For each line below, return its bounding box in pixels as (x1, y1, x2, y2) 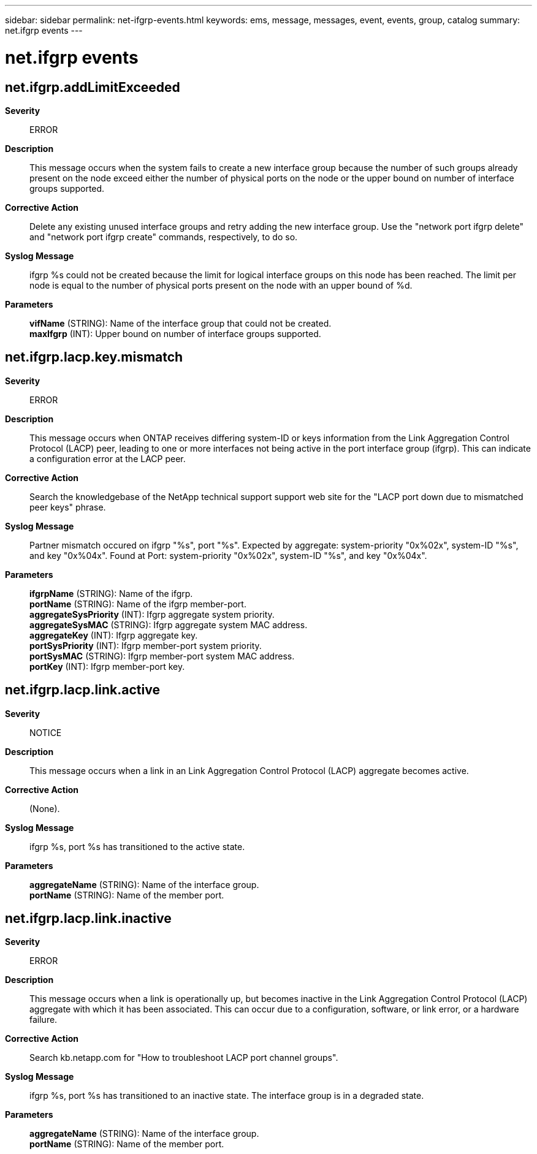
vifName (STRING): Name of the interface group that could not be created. (29, 317, 332, 328)
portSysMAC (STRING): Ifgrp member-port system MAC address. (29, 650, 295, 661)
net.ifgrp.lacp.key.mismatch (5, 349, 183, 365)
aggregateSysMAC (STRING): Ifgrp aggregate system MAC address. (29, 619, 308, 630)
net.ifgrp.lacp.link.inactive (5, 911, 172, 927)
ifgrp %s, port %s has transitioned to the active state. (29, 841, 245, 852)
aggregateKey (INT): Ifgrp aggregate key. (29, 629, 198, 640)
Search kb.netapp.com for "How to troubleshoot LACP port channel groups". (29, 1052, 338, 1063)
